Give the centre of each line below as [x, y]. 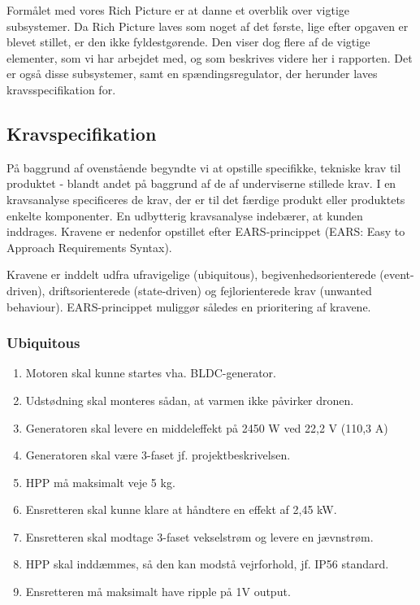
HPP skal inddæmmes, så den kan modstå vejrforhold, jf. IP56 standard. [207, 564]
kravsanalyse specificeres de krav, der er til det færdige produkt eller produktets [206, 199]
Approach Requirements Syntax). [89, 247]
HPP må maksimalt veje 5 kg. [100, 482]
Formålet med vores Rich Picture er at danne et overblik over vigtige [178, 10]
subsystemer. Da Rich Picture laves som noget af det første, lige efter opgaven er [208, 26]
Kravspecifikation [82, 133]
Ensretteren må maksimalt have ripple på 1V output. [158, 592]
